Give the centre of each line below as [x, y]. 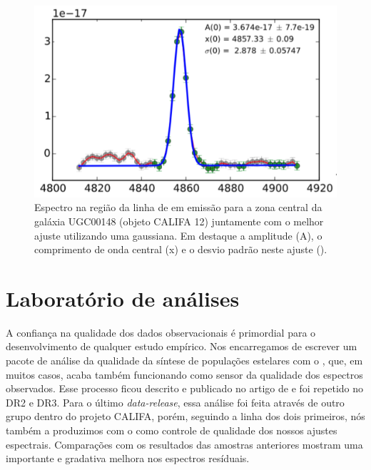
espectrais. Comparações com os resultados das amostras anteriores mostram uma [184, 444]
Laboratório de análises [123, 298]
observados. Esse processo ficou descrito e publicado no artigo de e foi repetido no [185, 388]
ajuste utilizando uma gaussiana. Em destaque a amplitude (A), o [178, 235]
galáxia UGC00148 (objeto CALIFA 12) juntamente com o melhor [179, 221]
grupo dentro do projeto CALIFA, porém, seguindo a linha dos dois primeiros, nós [185, 416]
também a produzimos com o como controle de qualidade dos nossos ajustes [172, 430]
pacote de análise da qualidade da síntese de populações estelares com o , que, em [184, 360]
